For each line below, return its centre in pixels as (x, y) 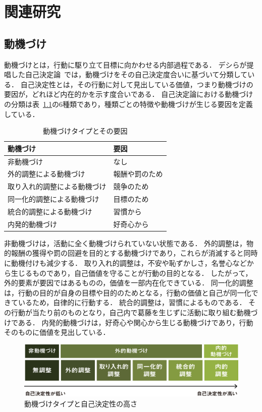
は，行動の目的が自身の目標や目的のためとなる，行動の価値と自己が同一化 (128, 292)
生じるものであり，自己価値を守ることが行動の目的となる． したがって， (132, 273)
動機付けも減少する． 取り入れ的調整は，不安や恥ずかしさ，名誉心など (129, 263)
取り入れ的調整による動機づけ (57, 186)
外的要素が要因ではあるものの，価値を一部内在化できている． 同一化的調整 (129, 283)
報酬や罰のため (138, 174)
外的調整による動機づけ (46, 174)
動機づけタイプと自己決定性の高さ (81, 403)
